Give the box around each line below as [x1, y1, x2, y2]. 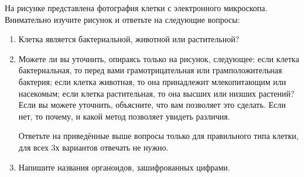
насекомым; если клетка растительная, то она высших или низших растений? [18, 87, 295, 99]
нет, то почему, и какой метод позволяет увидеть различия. [18, 110, 230, 122]
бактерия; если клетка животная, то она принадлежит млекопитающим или [18, 75, 286, 87]
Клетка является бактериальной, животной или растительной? [18, 33, 240, 45]
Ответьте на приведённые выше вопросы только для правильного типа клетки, [18, 130, 299, 142]
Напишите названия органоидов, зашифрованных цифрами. [18, 161, 230, 173]
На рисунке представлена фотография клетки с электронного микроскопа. [5, 2, 268, 13]
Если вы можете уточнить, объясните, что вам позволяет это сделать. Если [18, 98, 286, 111]
